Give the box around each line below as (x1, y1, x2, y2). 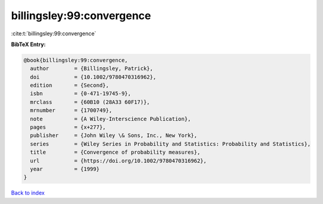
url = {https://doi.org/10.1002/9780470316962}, (30, 157, 207, 164)
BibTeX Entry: (11, 41, 46, 48)
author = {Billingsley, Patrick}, (30, 65, 154, 72)
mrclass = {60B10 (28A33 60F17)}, (30, 99, 150, 105)
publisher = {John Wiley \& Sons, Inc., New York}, (30, 132, 197, 139)
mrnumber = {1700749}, (30, 107, 112, 114)
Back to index (11, 189, 45, 197)
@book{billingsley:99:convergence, (23, 57, 128, 63)
